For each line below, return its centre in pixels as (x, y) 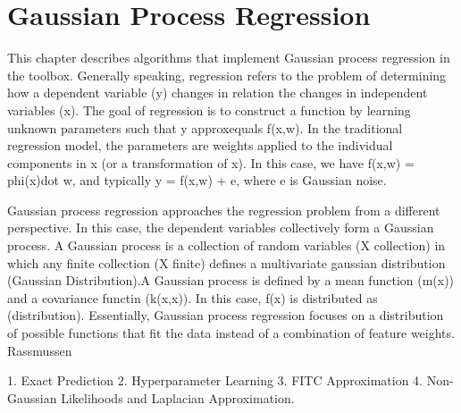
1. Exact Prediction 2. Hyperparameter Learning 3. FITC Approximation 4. (215, 380)
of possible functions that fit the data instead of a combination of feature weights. (231, 333)
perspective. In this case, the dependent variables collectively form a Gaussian (221, 228)
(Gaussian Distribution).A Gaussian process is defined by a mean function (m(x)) (231, 280)
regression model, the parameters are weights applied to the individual (200, 145)
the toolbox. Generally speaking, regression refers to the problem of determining (227, 75)
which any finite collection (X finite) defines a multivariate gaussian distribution (226, 262)
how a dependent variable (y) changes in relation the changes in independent (218, 93)
